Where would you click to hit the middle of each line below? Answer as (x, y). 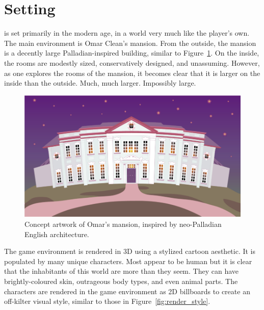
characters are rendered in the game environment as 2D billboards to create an (127, 291)
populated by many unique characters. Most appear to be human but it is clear (128, 261)
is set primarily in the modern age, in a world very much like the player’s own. (127, 33)
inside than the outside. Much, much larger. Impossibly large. (100, 83)
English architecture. (57, 234)
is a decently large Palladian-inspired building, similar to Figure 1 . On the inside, (132, 53)
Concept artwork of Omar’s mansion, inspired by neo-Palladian (123, 224)
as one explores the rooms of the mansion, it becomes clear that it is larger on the (132, 73)
